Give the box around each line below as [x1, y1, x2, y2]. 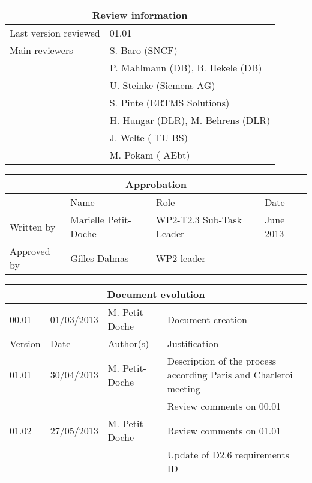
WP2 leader [155, 251, 206, 265]
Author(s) [107, 336, 149, 350]
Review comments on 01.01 [167, 423, 281, 437]
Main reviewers [10, 43, 73, 57]
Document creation [167, 312, 247, 326]
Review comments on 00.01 [167, 399, 281, 413]
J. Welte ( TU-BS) [109, 130, 188, 144]
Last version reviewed [10, 26, 100, 40]
